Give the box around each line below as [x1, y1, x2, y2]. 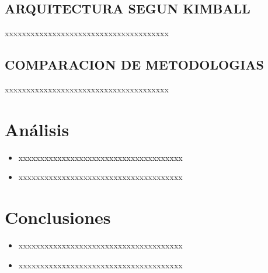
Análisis [5, 117, 69, 141]
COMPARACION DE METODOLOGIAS [5, 56, 264, 74]
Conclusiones [5, 205, 111, 229]
